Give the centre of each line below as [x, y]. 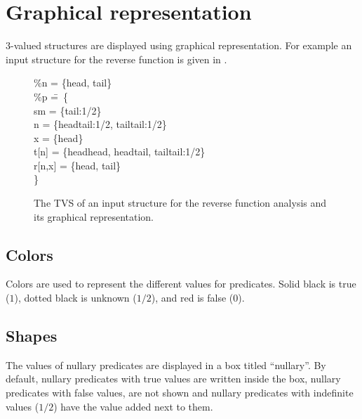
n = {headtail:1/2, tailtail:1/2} [100, 124]
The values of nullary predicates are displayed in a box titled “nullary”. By [166, 365]
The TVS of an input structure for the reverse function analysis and [180, 203]
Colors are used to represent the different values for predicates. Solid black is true [181, 284]
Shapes [32, 336]
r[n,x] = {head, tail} [78, 165]
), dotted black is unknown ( [75, 298]
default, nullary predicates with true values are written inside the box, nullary [173, 379]
